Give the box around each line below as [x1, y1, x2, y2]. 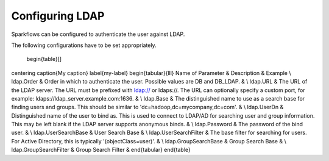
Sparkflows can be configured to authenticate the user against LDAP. [11, 30, 185, 38]
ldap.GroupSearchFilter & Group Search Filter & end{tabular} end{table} [11, 146, 191, 154]
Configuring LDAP [11, 9, 105, 23]
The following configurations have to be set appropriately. [11, 41, 157, 49]
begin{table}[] [26, 55, 62, 63]
